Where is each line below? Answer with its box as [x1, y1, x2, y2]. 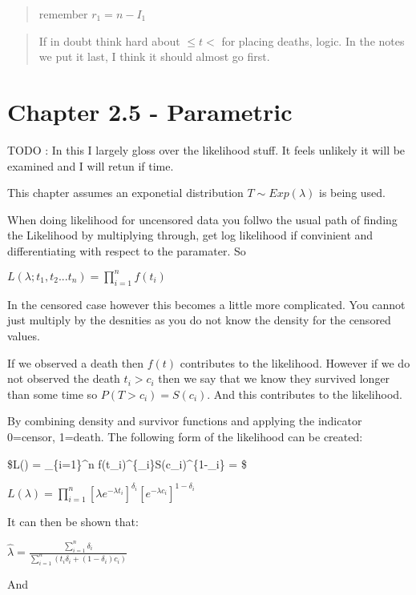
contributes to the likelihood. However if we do [180, 354, 410, 371]
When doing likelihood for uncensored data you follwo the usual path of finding [7, 211, 398, 227]
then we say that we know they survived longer [158, 370, 390, 387]
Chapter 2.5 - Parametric [7, 94, 293, 127]
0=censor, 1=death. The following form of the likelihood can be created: [7, 428, 363, 444]
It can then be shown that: [7, 513, 139, 529]
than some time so [7, 385, 98, 402]
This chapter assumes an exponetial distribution [7, 184, 244, 201]
